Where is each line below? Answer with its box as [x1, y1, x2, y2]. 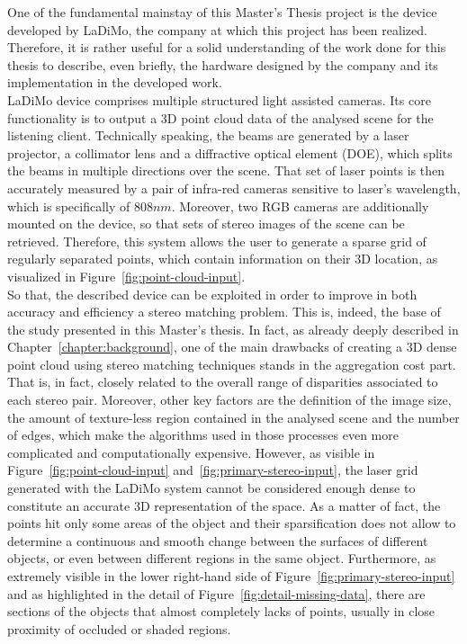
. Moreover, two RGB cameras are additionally [171, 196, 429, 215]
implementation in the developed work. [7, 73, 222, 92]
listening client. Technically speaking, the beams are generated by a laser [7, 126, 409, 145]
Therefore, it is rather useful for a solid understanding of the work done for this [7, 38, 446, 57]
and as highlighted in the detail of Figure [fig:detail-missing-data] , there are [7, 584, 426, 603]
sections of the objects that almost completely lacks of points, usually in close [7, 602, 436, 621]
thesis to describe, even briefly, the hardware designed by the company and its [7, 55, 438, 74]
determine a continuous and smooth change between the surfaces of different [7, 531, 428, 550]
